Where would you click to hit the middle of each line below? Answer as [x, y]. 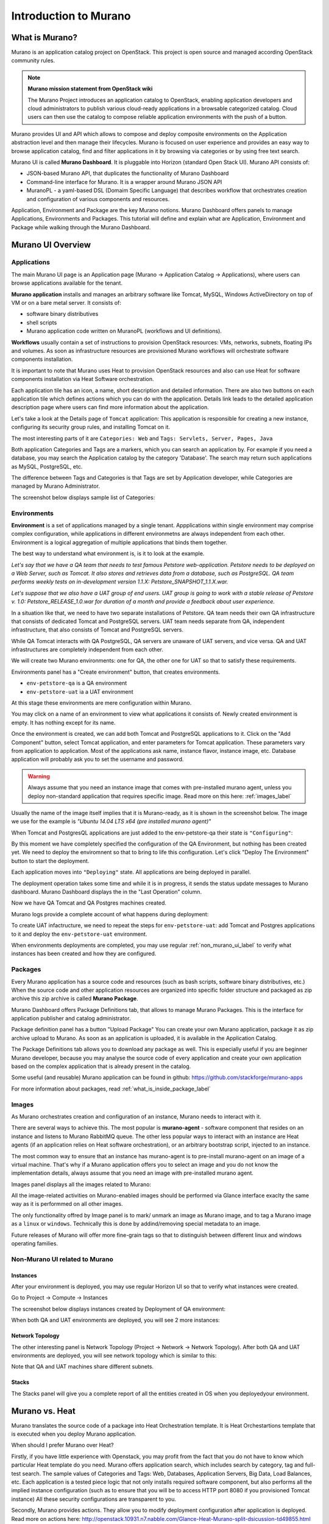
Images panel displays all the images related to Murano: [81, 1184]
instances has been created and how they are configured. [84, 953]
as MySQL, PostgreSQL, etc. [47, 466]
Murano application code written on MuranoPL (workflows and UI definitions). [124, 331]
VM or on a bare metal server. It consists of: [66, 303]
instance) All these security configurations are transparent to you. [94, 1499]
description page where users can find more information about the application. [110, 407]
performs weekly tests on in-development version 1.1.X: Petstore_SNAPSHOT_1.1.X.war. [120, 582]
